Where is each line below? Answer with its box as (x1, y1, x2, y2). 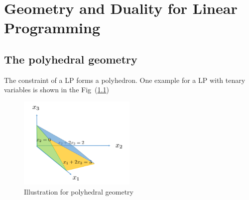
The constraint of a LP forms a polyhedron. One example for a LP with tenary (4, 74, 246, 85)
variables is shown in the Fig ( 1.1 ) (4, 84, 109, 95)
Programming (4, 17, 100, 38)
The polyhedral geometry (4, 51, 137, 67)
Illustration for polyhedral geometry (24, 186, 133, 197)
